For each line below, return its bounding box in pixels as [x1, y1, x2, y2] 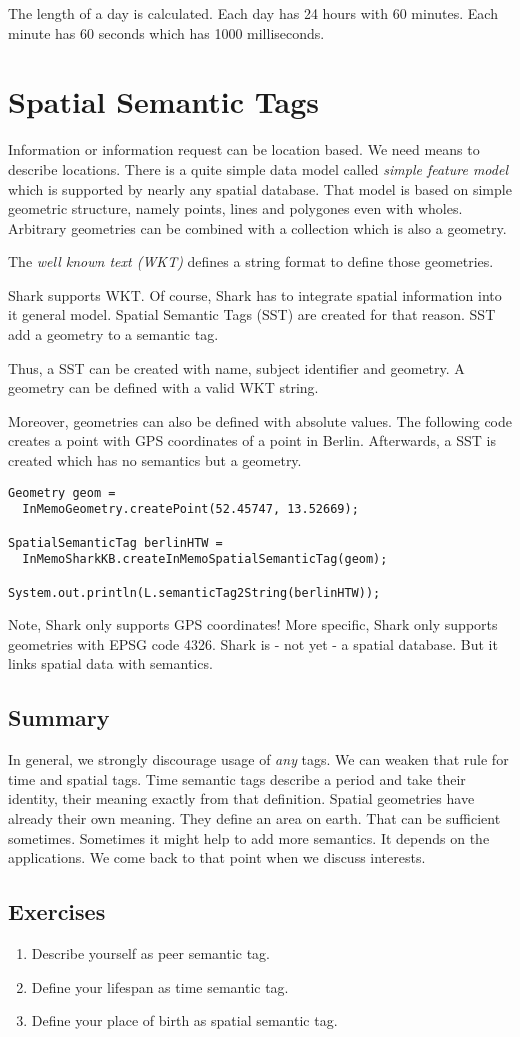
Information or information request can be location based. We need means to [8, 139, 480, 160]
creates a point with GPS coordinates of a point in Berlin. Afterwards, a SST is [8, 430, 496, 451]
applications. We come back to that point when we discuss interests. [8, 847, 426, 868]
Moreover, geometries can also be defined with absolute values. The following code [8, 410, 512, 431]
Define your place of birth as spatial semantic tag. [31, 1010, 338, 1031]
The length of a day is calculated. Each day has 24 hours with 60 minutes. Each [8, 3, 498, 23]
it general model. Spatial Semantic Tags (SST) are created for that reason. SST [8, 304, 496, 325]
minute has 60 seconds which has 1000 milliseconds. [8, 22, 325, 43]
